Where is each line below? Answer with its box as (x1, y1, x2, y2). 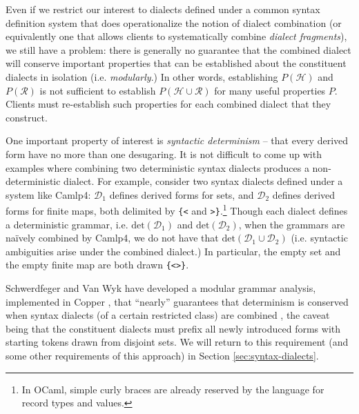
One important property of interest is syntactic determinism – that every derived (6, 133, 349, 148)
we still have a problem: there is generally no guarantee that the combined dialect (6, 42, 351, 57)
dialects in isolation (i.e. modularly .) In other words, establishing (6, 69, 278, 83)
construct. (6, 110, 48, 124)
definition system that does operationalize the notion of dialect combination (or (6, 15, 342, 30)
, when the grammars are (238, 217, 345, 231)
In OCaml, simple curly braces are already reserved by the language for (21, 382, 324, 396)
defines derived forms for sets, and (109, 187, 254, 201)
